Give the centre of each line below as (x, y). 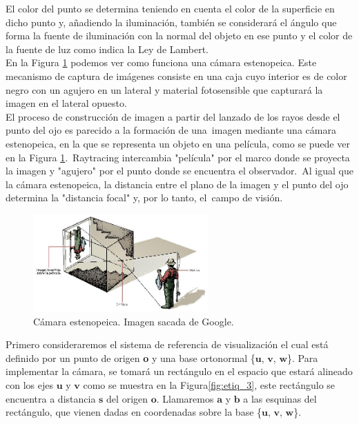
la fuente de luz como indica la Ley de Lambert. (107, 49)
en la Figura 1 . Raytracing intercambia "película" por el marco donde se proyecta (178, 157)
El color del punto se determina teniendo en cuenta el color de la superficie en (170, 8)
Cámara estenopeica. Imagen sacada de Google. (134, 321)
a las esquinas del (280, 398)
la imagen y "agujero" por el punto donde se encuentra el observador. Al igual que (179, 171)
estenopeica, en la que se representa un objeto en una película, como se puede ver (178, 143)
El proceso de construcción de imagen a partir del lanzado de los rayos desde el (173, 116)
